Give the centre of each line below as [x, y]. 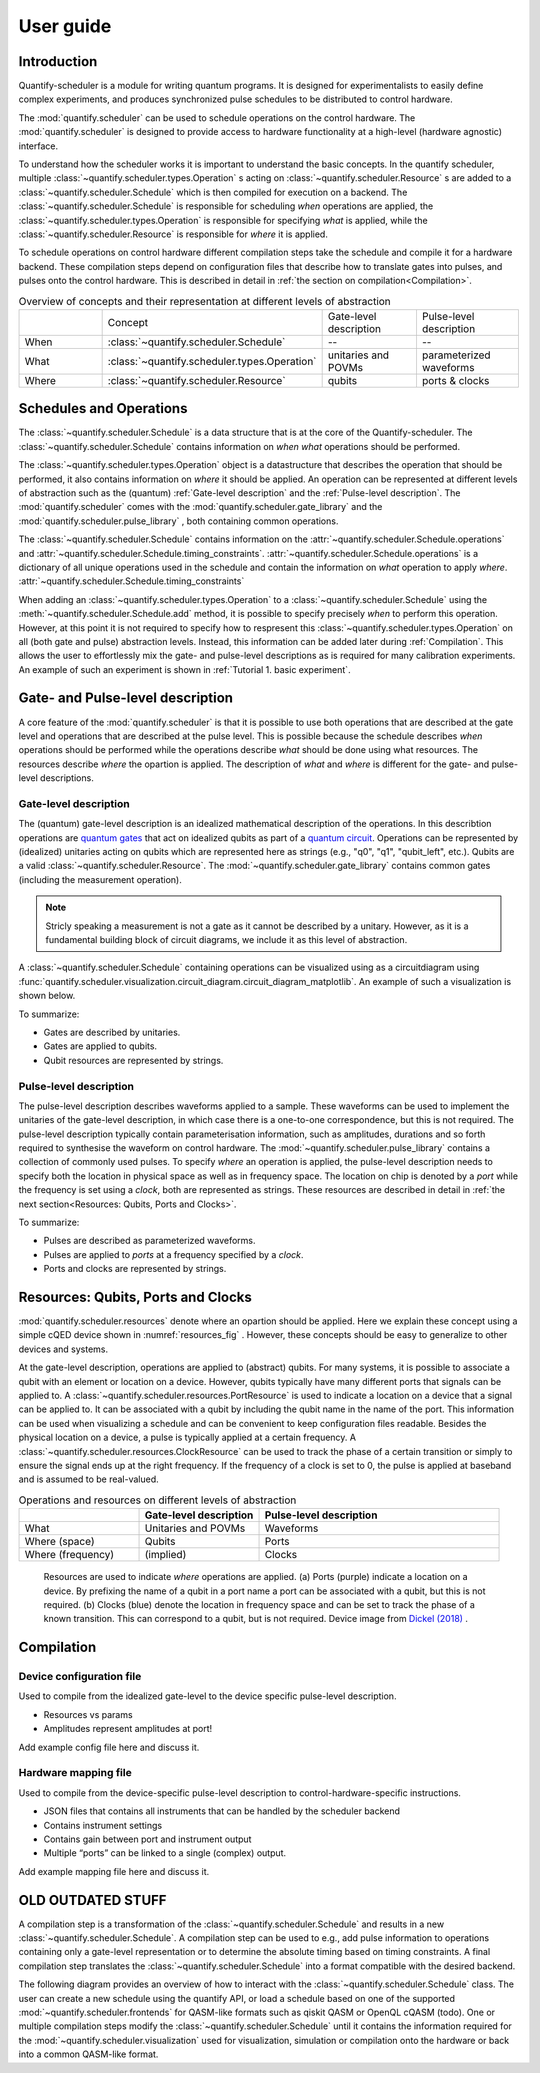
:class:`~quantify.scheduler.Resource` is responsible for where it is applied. [173, 234]
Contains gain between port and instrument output [147, 1839]
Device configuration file [80, 1677]
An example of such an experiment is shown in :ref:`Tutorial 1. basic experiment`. [184, 669]
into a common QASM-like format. [88, 2054]
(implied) [165, 1555]
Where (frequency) [69, 1555]
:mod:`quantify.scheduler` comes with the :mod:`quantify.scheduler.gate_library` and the [200, 507]
